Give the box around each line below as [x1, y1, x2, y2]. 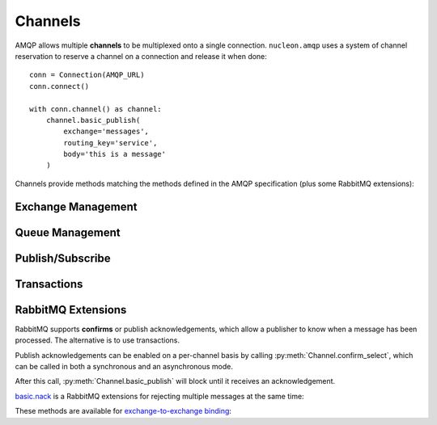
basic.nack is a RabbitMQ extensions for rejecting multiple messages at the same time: [15, 391, 304, 401]
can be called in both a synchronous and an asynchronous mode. [15, 361, 234, 371]
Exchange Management [15, 200, 138, 213]
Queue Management [15, 225, 121, 239]
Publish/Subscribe [15, 251, 111, 265]
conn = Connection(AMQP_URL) [29, 70, 145, 80]
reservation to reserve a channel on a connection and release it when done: [15, 51, 267, 61]
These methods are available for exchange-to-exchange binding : [15, 406, 232, 416]
